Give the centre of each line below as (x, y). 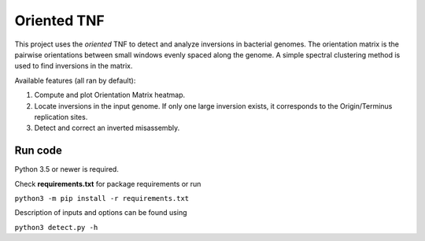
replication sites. (61, 117)
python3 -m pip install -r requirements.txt (102, 198)
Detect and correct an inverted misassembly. (107, 128)
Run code (38, 151)
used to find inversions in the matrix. (74, 66)
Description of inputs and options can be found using (101, 213)
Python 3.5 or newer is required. (67, 169)
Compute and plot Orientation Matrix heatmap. (110, 95)
